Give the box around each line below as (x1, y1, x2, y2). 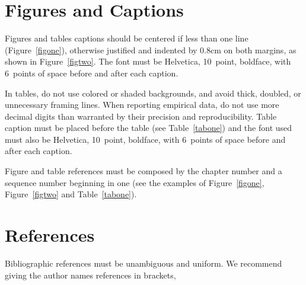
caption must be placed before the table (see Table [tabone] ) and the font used (5, 121, 292, 134)
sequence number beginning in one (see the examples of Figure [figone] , (5, 176, 264, 188)
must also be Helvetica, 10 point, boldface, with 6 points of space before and (5, 133, 286, 145)
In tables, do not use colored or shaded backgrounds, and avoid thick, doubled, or (5, 87, 301, 99)
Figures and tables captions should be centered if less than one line (5, 32, 248, 44)
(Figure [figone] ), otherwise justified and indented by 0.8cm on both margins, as (5, 43, 297, 56)
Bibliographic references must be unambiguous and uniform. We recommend (5, 257, 282, 269)
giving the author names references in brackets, (5, 268, 176, 281)
